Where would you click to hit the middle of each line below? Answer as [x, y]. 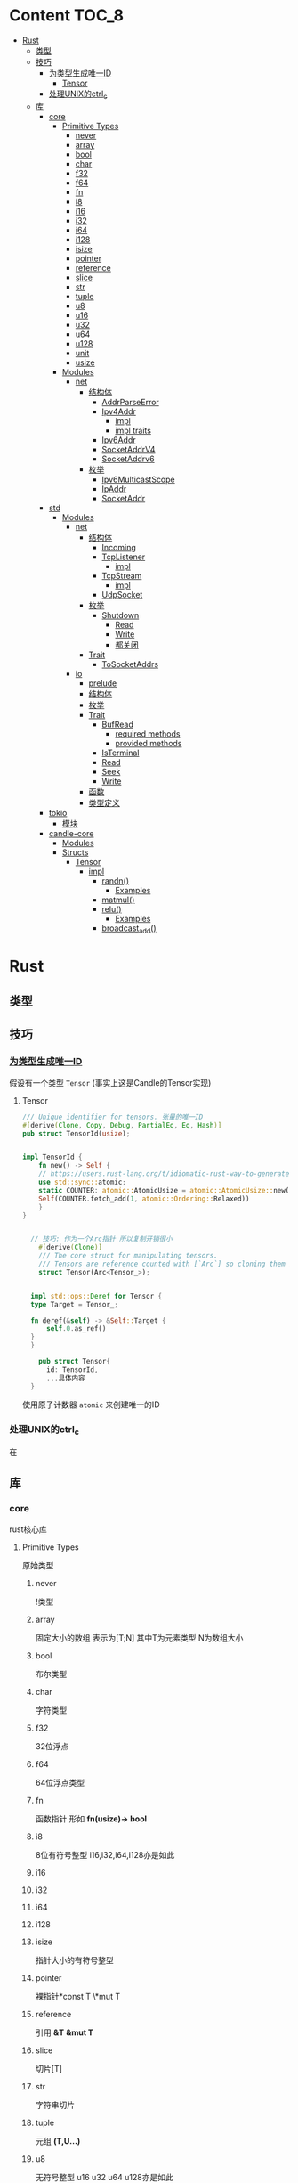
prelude [103, 683]
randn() [116, 880]
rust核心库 [28, 1529]
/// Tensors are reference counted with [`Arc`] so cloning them [162, 1264]
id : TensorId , [72, 1369]
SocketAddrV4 [129, 449]
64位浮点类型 [60, 1782]
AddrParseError [131, 402]
